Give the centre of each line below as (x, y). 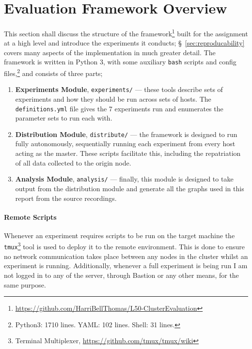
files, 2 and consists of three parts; (53, 72)
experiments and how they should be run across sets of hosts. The (113, 99)
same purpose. (25, 284)
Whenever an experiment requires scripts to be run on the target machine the (119, 235)
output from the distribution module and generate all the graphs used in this (130, 188)
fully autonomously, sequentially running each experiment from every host (125, 144)
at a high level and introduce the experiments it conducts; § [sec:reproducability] (124, 43)
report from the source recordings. (66, 198)
